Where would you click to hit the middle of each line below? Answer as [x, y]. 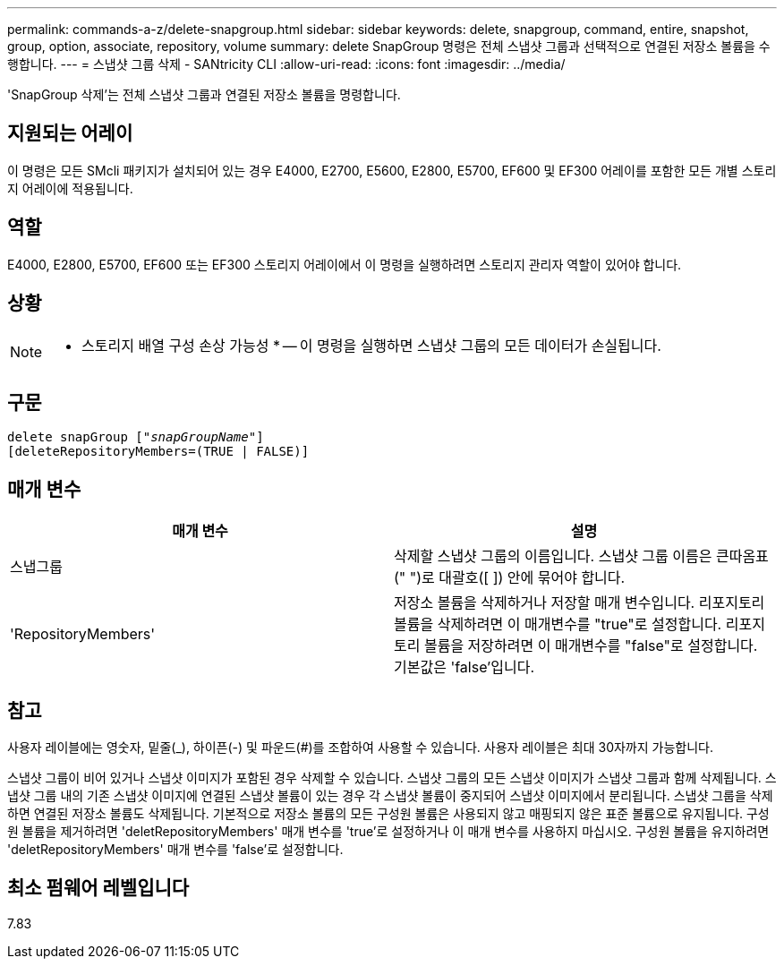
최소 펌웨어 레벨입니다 [98, 888]
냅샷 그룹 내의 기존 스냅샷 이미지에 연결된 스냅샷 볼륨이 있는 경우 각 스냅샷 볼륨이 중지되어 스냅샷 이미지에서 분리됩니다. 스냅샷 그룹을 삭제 [390, 796]
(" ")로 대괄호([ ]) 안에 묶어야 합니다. [510, 578]
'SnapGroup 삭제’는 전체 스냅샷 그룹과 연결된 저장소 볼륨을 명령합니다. [204, 94]
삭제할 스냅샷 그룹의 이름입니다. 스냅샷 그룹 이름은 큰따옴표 [581, 556]
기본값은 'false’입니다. [464, 667]
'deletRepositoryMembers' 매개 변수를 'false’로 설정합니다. [175, 850]
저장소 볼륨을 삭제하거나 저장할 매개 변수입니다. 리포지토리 [579, 603]
